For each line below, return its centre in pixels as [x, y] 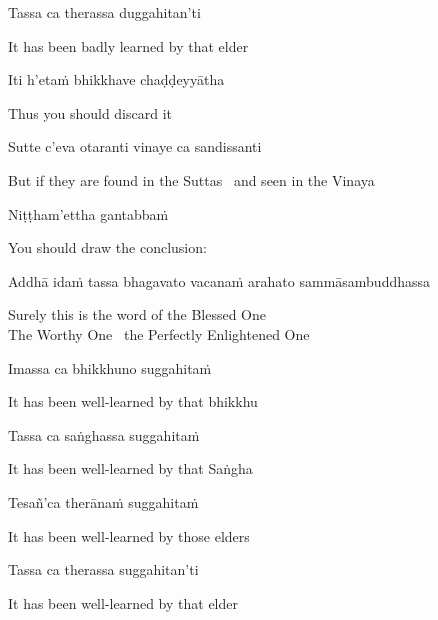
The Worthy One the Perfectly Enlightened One [159, 333]
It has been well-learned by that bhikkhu [133, 401]
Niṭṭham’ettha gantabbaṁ [88, 213]
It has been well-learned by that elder [123, 602]
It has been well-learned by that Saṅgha [130, 468]
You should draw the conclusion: [107, 247]
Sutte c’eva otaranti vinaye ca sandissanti [135, 146]
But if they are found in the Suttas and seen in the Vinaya [191, 179]
